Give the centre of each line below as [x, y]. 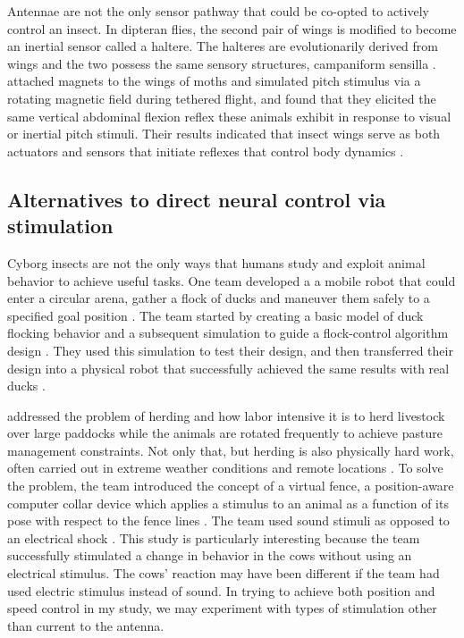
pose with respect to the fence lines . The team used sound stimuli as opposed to [228, 520]
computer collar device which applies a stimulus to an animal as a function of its [228, 503]
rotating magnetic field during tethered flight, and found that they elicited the [222, 98]
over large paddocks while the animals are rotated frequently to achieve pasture [225, 433]
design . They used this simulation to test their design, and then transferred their [230, 350]
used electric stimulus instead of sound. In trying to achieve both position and [221, 590]
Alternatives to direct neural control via [197, 199]
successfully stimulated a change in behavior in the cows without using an [210, 555]
